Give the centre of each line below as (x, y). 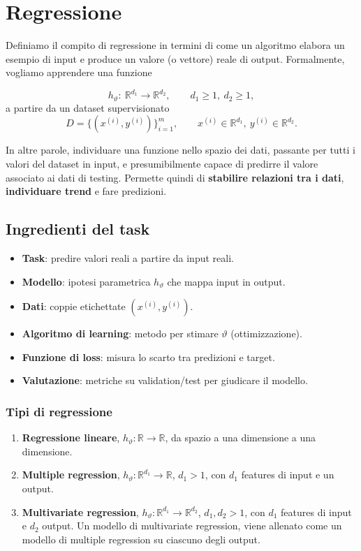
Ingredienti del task (78, 229)
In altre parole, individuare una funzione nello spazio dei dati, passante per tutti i (180, 150)
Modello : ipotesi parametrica (86, 281)
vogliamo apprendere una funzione (79, 72)
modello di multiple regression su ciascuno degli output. (141, 539)
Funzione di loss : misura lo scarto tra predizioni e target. (148, 357)
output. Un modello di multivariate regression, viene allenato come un (192, 526)
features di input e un (288, 475)
